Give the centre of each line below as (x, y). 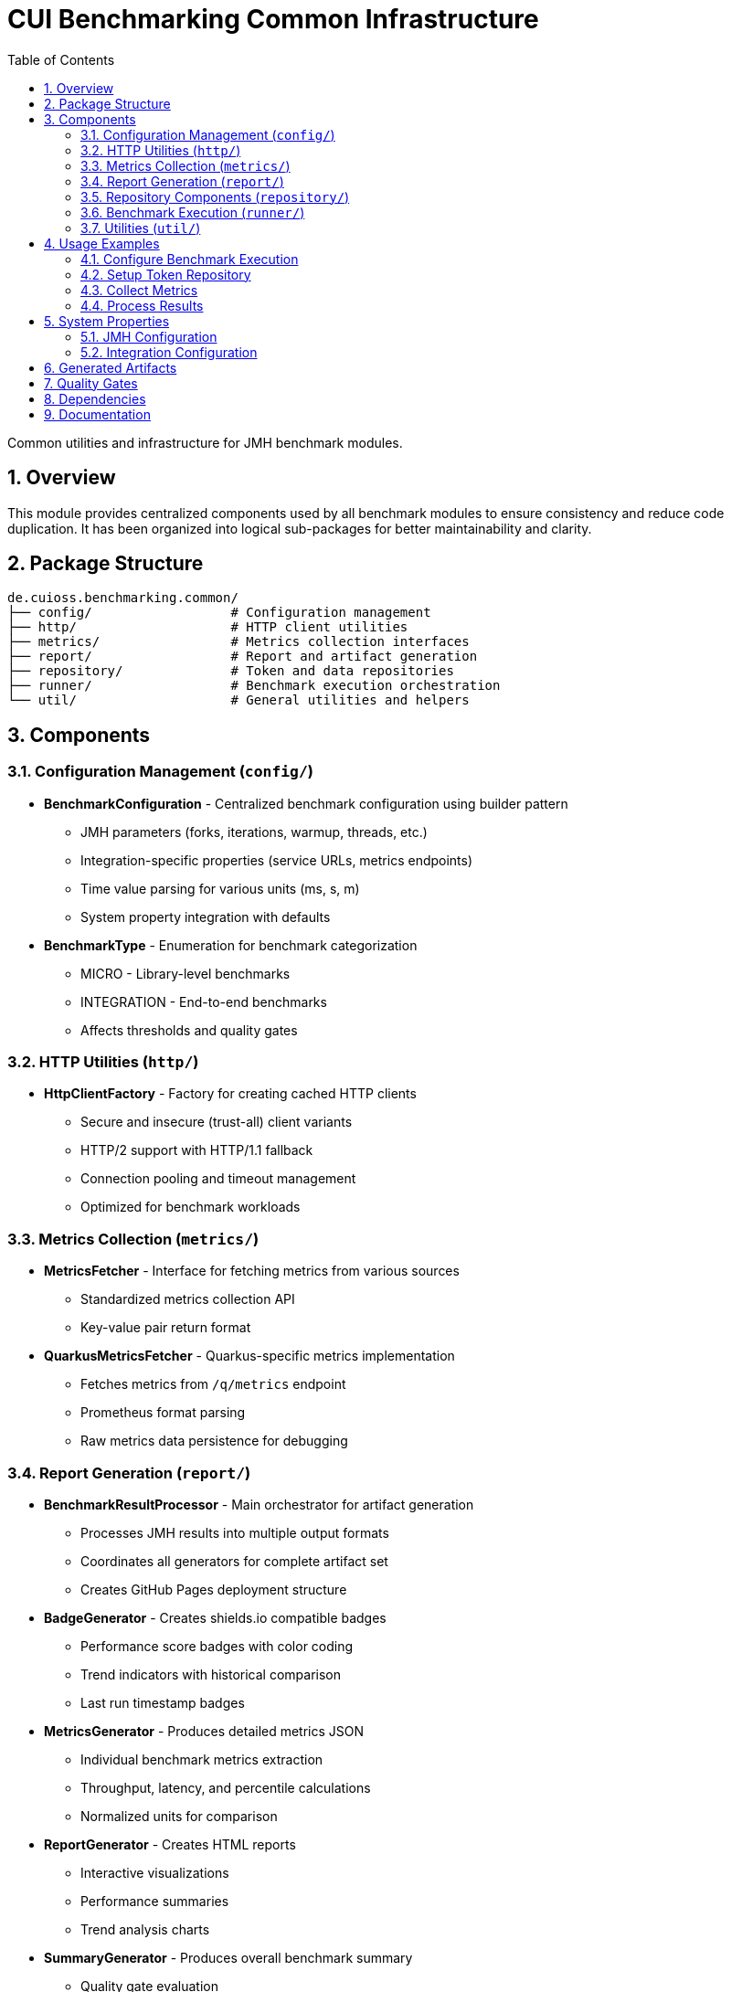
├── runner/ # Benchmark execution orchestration (254, 686)
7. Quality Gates (91, 383)
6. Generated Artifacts (111, 367)
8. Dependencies (95, 398)
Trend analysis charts (145, 1929)
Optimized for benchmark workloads (191, 1207)
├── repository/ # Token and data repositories (231, 671)
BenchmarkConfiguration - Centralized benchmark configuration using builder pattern (306, 803)
